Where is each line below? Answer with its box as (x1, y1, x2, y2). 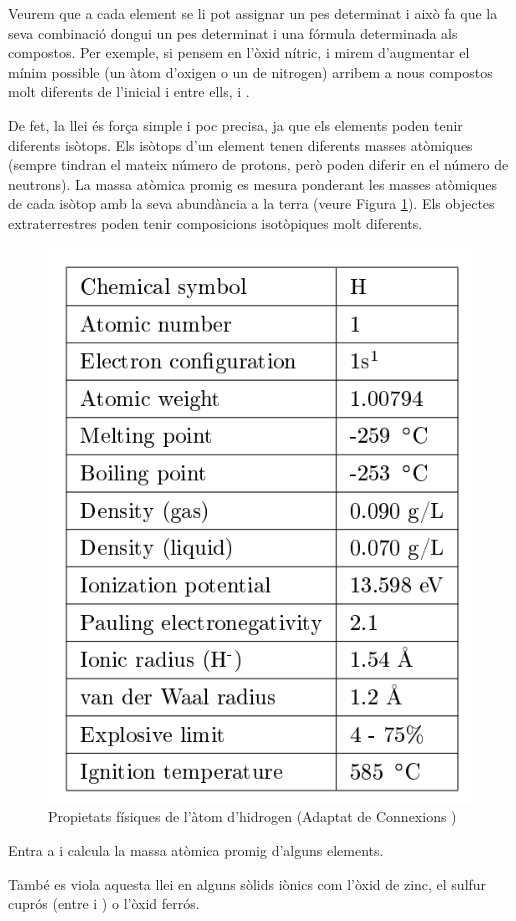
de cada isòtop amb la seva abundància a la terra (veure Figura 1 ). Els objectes (8, 193, 495, 214)
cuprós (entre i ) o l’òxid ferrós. (8, 893, 200, 914)
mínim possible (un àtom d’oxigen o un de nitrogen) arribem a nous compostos (8, 61, 493, 82)
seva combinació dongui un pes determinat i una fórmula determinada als (8, 22, 458, 43)
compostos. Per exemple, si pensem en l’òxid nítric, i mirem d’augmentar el (8, 42, 470, 63)
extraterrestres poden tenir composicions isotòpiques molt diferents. (8, 212, 423, 233)
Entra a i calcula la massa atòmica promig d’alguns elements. (8, 840, 384, 861)
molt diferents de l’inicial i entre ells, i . (8, 81, 250, 102)
